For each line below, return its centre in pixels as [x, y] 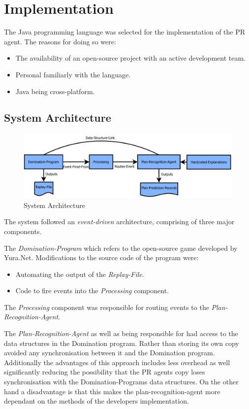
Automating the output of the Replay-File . [80, 274]
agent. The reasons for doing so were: [60, 41]
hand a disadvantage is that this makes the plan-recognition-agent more [112, 391]
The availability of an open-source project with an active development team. [130, 58]
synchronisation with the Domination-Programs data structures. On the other [121, 382]
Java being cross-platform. [55, 91]
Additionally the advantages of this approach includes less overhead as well [117, 362]
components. [23, 231]
